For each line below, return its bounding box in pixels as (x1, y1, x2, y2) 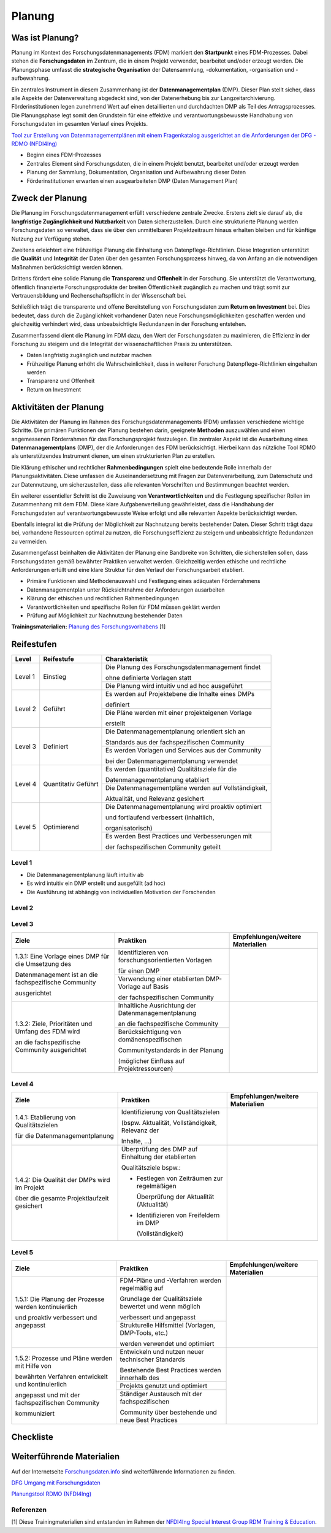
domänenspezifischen (118, 1035, 182, 1043)
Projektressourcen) (118, 1064, 173, 1073)
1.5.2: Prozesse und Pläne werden (15, 1354, 113, 1362)
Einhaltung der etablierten (121, 1153, 196, 1161)
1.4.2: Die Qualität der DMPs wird (15, 1176, 110, 1184)
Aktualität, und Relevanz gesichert (105, 795, 205, 803)
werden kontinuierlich (15, 1302, 78, 1311)
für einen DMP (118, 967, 160, 975)
